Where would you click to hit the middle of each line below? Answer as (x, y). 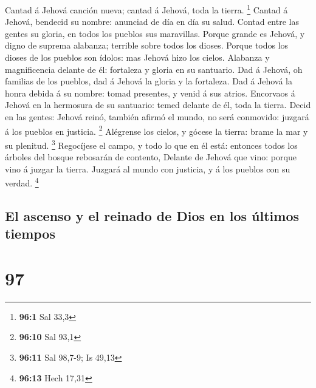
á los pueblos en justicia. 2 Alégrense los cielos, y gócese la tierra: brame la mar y (156, 130)
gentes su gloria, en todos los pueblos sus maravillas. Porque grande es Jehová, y (155, 33)
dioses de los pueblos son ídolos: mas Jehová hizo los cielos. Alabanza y (137, 57)
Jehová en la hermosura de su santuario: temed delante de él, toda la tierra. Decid (158, 105)
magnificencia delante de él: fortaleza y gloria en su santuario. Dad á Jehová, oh (154, 69)
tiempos (30, 233)
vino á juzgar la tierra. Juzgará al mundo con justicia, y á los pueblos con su (148, 168)
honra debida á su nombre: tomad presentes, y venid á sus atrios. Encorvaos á (150, 93)
